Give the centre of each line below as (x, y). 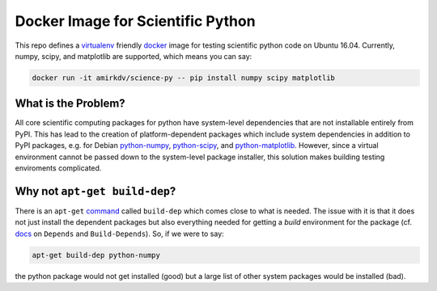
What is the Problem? (70, 104)
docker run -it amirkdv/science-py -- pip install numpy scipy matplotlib (184, 78)
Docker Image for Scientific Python (135, 21)
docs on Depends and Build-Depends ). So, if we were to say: (119, 234)
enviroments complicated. (58, 168)
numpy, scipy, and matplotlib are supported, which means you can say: (134, 56)
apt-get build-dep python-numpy (96, 255)
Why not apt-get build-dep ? (95, 191)
